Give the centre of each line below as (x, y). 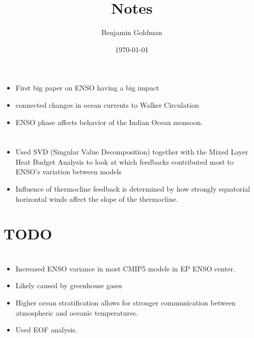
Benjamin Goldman (132, 32)
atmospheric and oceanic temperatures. (77, 312)
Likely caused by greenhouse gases (69, 285)
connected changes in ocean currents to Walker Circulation (107, 104)
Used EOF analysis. (46, 330)
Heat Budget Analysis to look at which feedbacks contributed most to (124, 161)
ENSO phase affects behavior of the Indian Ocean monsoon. (109, 122)
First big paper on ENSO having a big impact (87, 88)
